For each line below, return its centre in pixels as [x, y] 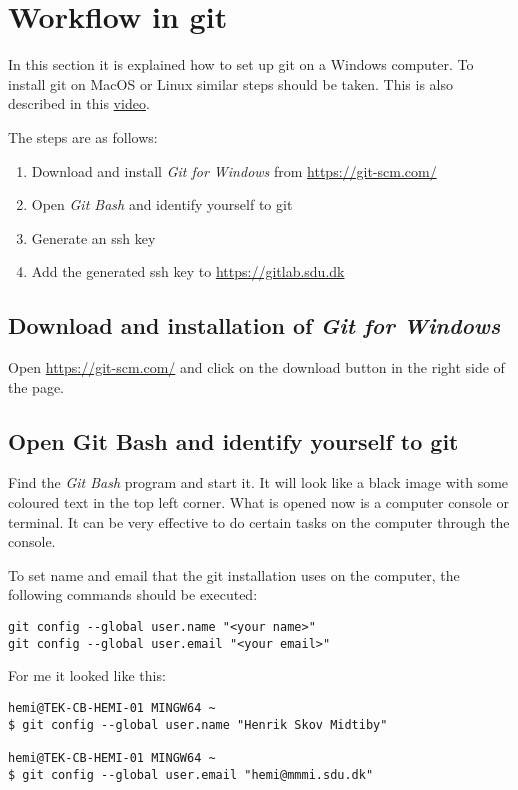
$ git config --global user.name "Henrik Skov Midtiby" [198, 724]
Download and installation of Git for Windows [254, 325]
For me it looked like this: [87, 675]
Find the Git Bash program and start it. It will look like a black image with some [258, 482]
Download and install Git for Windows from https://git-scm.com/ [234, 170]
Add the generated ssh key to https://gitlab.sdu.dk [188, 271]
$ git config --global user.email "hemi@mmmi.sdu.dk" [191, 774]
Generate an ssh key [93, 237]
